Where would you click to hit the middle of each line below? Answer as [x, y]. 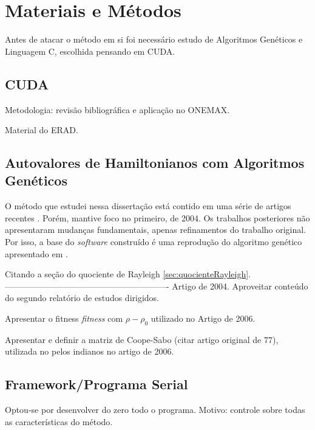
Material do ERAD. [42, 130]
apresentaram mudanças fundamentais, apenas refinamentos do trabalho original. [156, 230]
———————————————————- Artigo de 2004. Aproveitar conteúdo [157, 286]
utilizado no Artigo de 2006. [203, 318]
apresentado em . [36, 253]
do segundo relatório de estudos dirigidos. [82, 298]
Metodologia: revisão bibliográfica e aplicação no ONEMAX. [117, 109]
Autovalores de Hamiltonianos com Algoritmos [155, 163]
